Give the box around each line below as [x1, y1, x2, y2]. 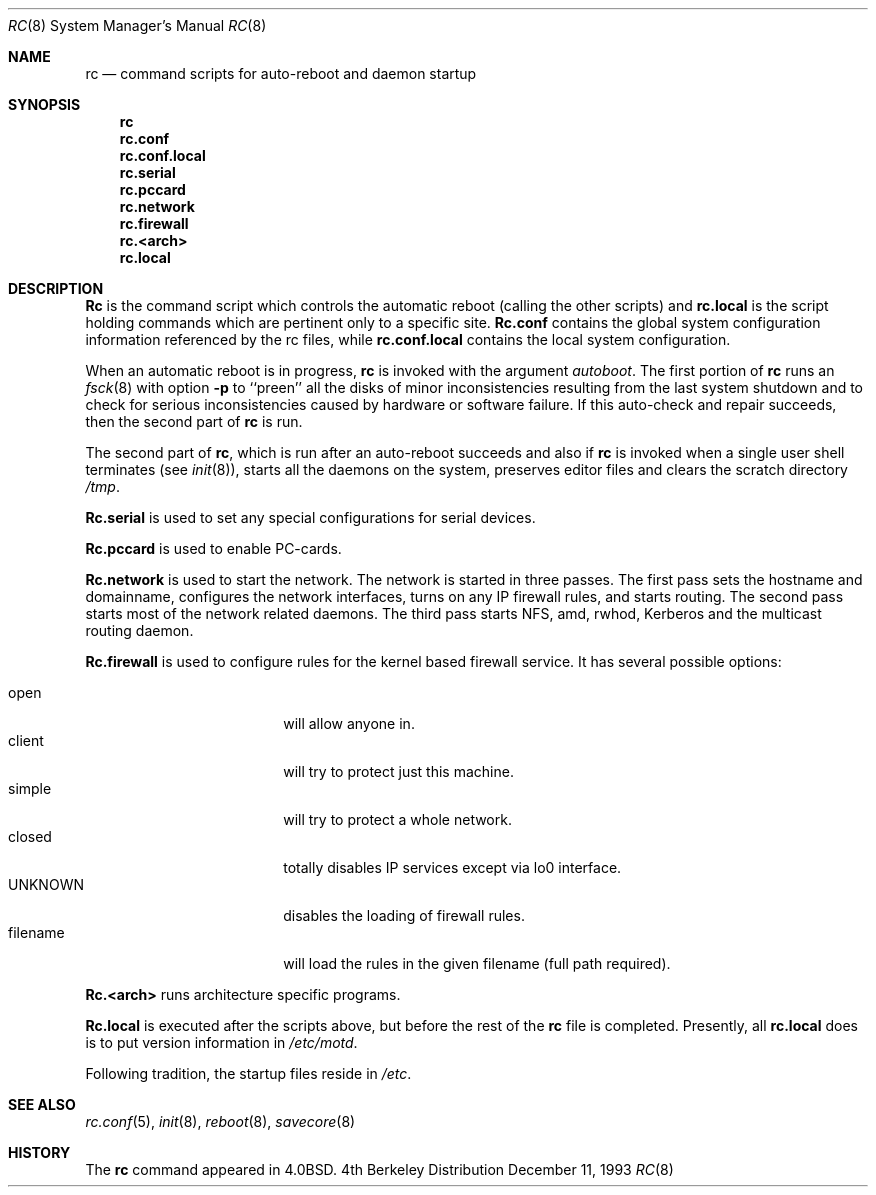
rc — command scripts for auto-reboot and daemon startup [85, 65, 477, 82]
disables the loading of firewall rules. [283, 907, 525, 924]
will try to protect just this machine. [283, 763, 514, 780]
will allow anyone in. [283, 715, 415, 732]
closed [8, 828, 52, 845]
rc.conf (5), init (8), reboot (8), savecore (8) [85, 1113, 356, 1130]
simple [8, 780, 52, 797]
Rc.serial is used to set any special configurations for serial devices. [85, 509, 536, 526]
